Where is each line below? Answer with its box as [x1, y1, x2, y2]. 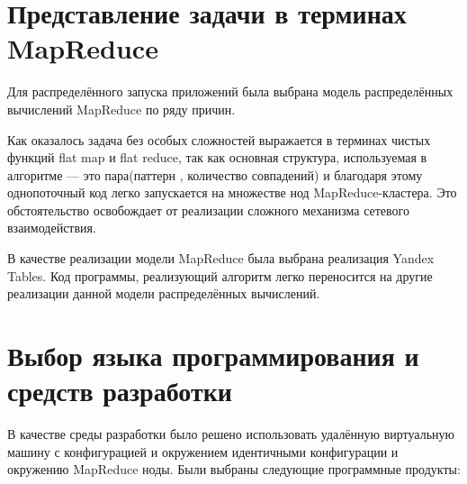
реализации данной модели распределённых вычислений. [7, 284, 320, 303]
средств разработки [7, 372, 232, 409]
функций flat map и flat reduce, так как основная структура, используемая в [7, 148, 427, 167]
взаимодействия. [7, 218, 96, 237]
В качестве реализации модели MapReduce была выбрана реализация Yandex [7, 249, 435, 268]
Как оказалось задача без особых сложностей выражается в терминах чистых [7, 130, 431, 149]
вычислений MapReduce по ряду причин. [7, 99, 236, 118]
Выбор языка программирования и [7, 337, 419, 374]
